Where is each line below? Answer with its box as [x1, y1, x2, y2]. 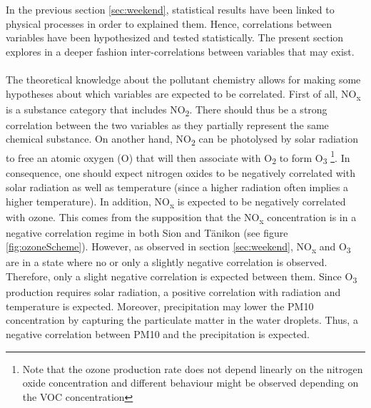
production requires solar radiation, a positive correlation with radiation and [6, 285, 341, 300]
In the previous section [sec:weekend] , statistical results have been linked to [6, 2, 335, 16]
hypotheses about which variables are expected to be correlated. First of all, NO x [6, 86, 361, 103]
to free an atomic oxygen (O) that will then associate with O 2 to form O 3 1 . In [6, 148, 350, 166]
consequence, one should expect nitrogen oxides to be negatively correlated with [6, 165, 355, 180]
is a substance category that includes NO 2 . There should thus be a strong [6, 101, 327, 118]
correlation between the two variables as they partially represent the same [6, 117, 329, 132]
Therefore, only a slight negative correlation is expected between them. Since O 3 [6, 269, 357, 285]
